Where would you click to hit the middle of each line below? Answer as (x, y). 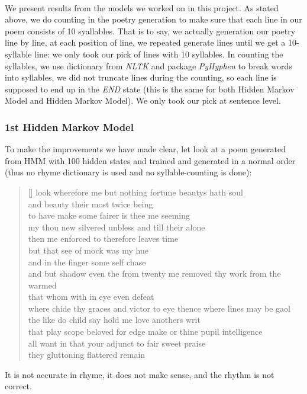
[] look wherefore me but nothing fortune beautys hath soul (135, 192)
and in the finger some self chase (87, 262)
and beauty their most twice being (91, 204)
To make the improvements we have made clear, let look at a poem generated (145, 149)
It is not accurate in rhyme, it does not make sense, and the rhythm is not (140, 374)
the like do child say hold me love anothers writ (114, 320)
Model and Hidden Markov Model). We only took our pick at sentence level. (143, 100)
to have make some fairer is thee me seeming (109, 215)
